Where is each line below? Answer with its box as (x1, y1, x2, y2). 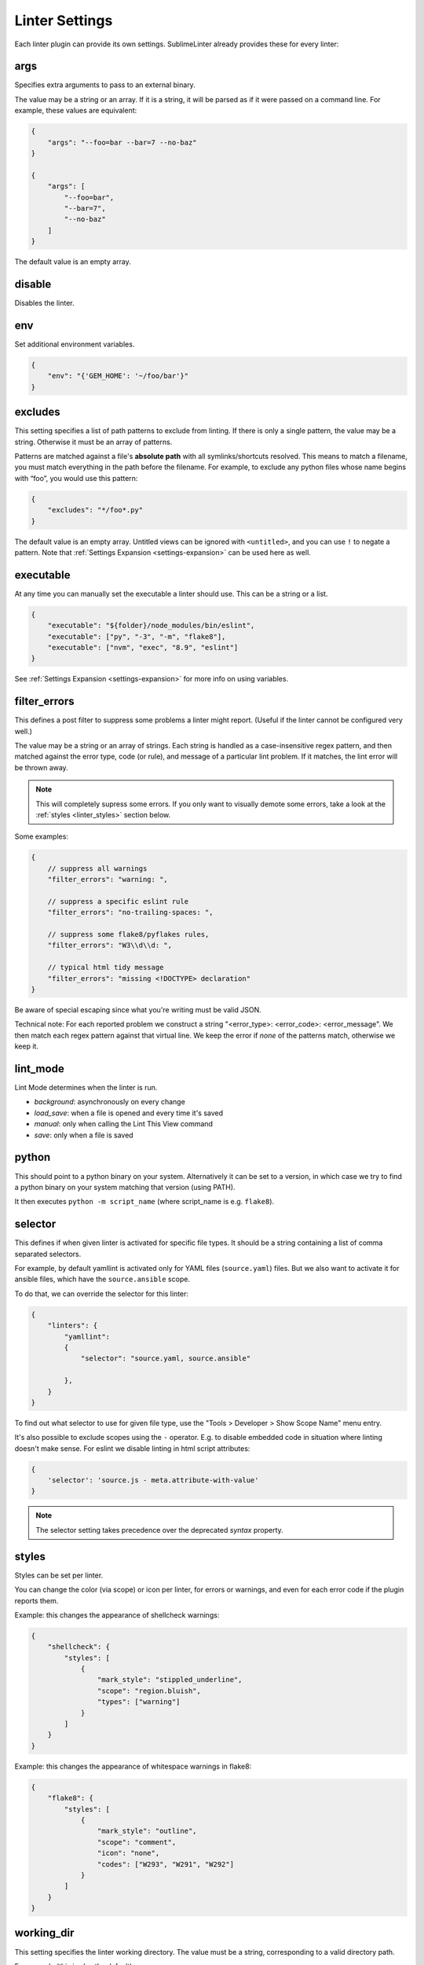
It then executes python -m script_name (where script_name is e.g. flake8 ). (14, 1197, 275, 1207)
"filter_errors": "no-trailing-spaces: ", (47, 908, 214, 917)
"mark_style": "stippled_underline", (97, 1675, 243, 1684)
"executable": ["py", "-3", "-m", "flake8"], (47, 632, 226, 641)
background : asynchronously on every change (34, 1097, 186, 1107)
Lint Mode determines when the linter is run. (14, 1083, 158, 1093)
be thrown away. (14, 762, 68, 772)
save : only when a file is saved (34, 1130, 133, 1140)
